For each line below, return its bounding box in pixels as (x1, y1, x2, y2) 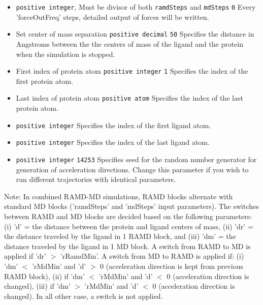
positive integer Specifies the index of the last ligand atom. (16, 137, 210, 147)
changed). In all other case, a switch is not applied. (4, 290, 163, 301)
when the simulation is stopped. (16, 48, 115, 59)
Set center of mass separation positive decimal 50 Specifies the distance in (16, 28, 254, 39)
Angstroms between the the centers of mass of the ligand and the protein (16, 38, 244, 49)
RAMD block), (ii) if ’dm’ (4, 270, 85, 281)
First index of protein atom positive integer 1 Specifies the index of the (16, 66, 248, 76)
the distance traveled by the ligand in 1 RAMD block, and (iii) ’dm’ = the (4, 231, 236, 241)
